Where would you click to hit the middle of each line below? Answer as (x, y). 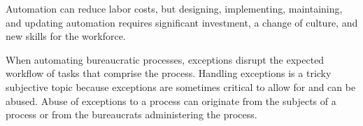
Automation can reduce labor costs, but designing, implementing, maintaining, (174, 8)
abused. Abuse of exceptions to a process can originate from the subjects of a (171, 100)
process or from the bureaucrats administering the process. (131, 114)
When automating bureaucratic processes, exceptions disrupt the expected (165, 59)
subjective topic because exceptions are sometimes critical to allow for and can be (181, 86)
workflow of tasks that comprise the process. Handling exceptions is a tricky (169, 73)
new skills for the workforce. (66, 36)
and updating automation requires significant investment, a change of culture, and (182, 22)
